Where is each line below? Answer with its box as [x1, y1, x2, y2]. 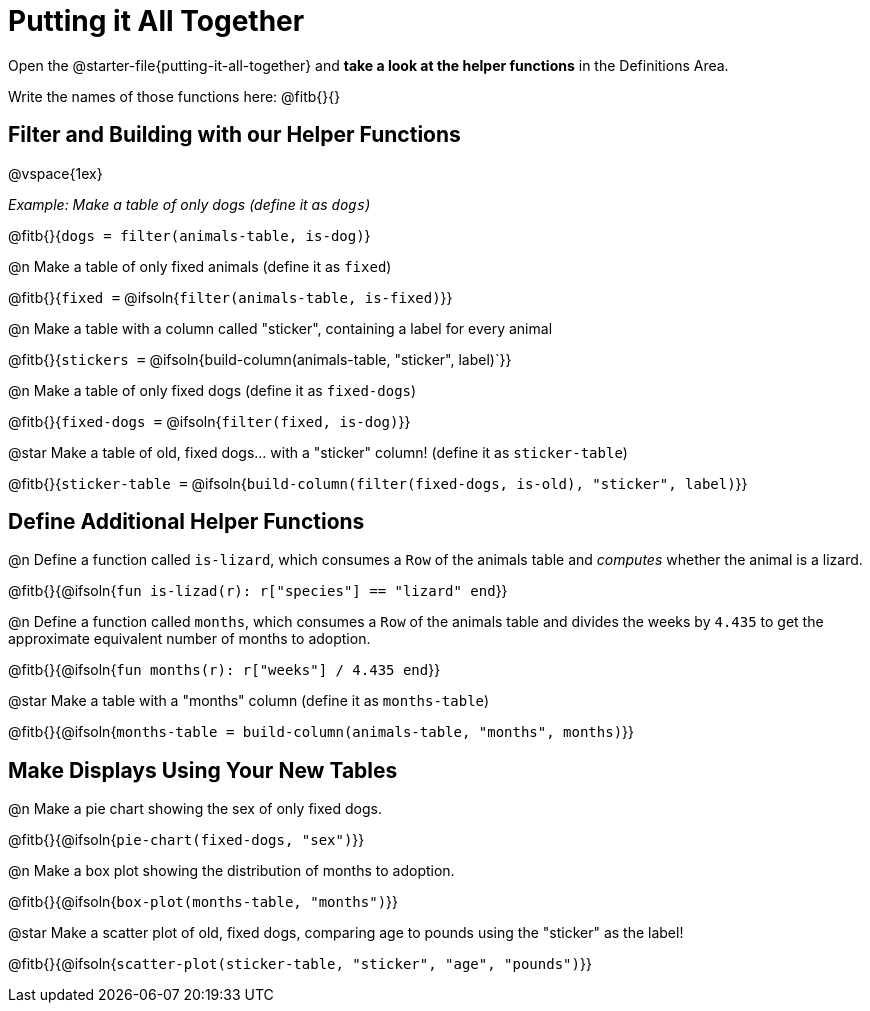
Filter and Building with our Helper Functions [8, 122, 461, 148]
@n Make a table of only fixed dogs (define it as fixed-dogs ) [8, 381, 417, 399]
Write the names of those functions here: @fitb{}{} [8, 87, 341, 105]
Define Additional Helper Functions [8, 509, 365, 535]
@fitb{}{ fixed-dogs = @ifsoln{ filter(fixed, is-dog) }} [8, 412, 411, 430]
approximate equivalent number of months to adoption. [8, 630, 371, 648]
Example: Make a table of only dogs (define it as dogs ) [8, 195, 371, 213]
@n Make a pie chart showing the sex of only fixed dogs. [8, 800, 382, 818]
